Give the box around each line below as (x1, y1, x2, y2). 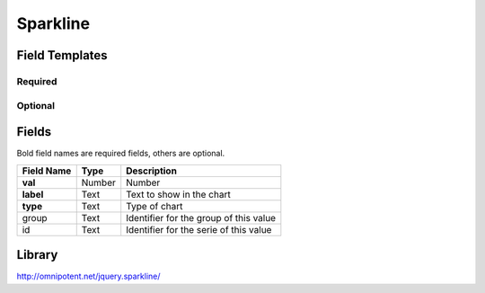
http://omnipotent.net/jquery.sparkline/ (16, 271, 161, 282)
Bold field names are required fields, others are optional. (16, 148, 225, 159)
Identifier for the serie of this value (126, 223, 272, 235)
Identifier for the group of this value (126, 211, 277, 224)
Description (126, 164, 177, 177)
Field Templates (16, 48, 108, 63)
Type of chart (126, 200, 183, 212)
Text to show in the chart (126, 188, 231, 200)
